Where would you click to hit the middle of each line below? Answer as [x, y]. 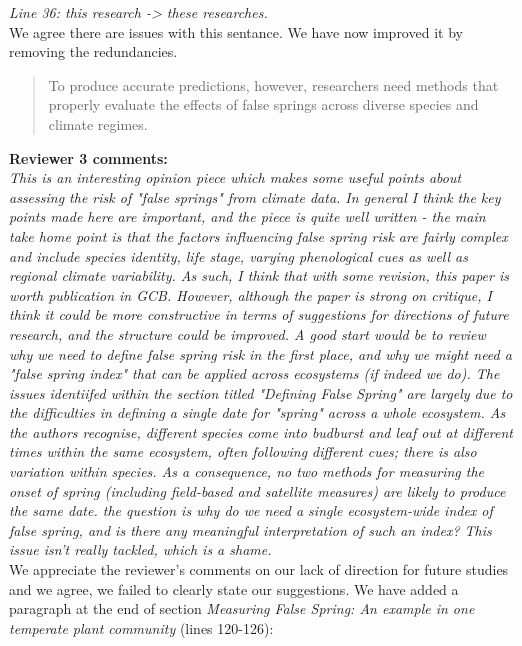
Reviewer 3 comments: [88, 157]
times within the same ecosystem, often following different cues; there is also [243, 451]
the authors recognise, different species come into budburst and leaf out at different [261, 431]
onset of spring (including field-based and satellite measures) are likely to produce [257, 490]
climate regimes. [98, 123]
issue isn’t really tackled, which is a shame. [140, 549]
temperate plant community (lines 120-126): [141, 627]
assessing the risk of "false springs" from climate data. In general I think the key [255, 196]
